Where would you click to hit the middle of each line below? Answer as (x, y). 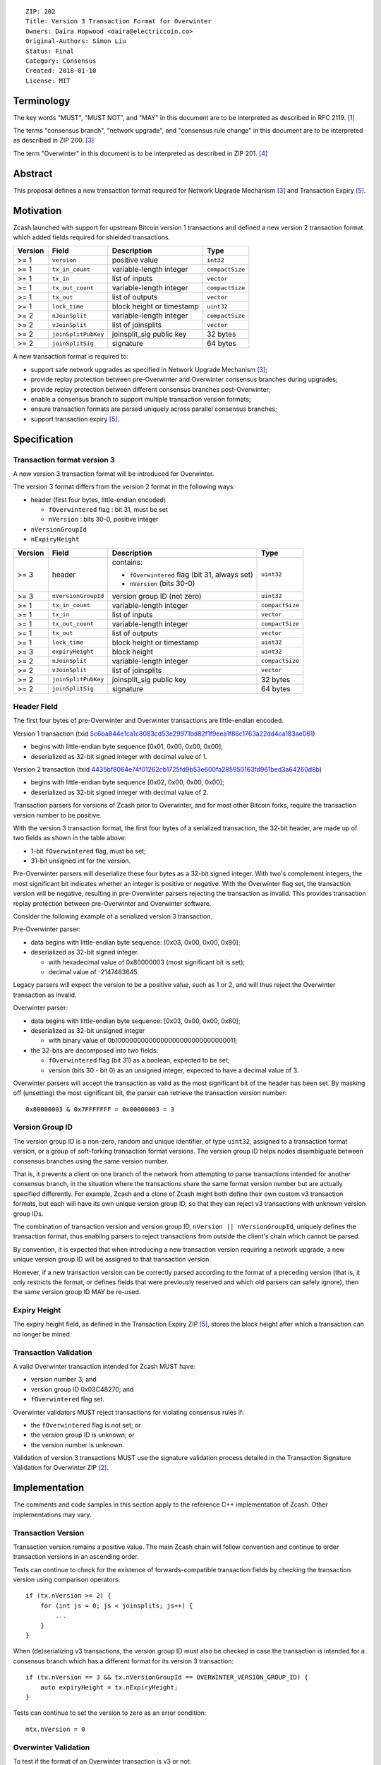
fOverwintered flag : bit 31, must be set (108, 510)
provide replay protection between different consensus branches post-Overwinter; (151, 389)
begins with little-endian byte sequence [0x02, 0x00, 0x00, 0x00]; (128, 782)
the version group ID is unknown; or (83, 1435)
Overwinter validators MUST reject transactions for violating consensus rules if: (129, 1412)
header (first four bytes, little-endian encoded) (98, 499)
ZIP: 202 (41, 12)
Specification (43, 439)
